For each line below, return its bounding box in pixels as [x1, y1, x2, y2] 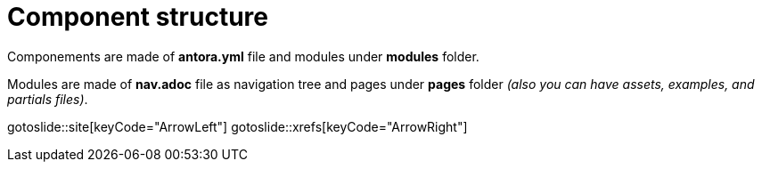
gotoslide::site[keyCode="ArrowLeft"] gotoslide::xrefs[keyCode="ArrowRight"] [7, 118, 468, 134]
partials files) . [7, 91, 88, 107]
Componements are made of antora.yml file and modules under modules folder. [7, 48, 479, 64]
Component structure [7, 2, 269, 32]
